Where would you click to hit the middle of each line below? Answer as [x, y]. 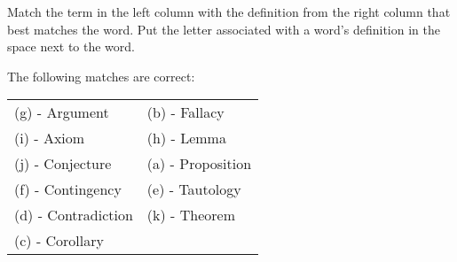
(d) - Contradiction [74, 215]
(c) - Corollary [59, 241]
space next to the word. [71, 46]
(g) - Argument [62, 112]
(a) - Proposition [199, 164]
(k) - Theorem [191, 215]
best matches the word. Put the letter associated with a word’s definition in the [224, 29]
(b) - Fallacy [185, 112]
